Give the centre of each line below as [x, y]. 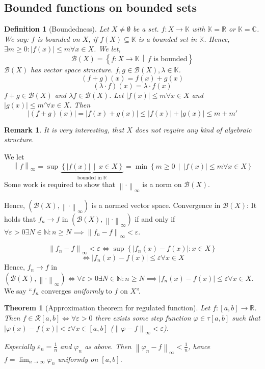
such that [246, 317]
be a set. [146, 29]
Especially [20, 346]
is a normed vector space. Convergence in [156, 205]
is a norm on [162, 184]
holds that [20, 219]
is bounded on [59, 38]
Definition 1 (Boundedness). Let [57, 29]
